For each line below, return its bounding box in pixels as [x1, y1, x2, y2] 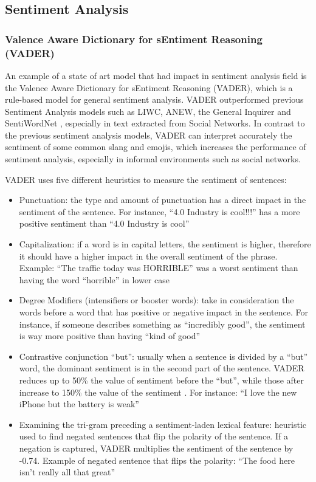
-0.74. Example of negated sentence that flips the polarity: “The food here [19, 453, 295, 466]
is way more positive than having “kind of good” [19, 329, 201, 342]
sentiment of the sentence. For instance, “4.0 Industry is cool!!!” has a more [19, 205, 300, 218]
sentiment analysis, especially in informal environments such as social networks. [5, 153, 301, 165]
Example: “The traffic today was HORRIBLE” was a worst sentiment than [19, 261, 298, 274]
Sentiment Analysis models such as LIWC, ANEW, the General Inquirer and [5, 105, 291, 117]
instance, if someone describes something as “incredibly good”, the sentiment [19, 317, 306, 330]
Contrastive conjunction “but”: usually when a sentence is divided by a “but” [19, 349, 308, 362]
